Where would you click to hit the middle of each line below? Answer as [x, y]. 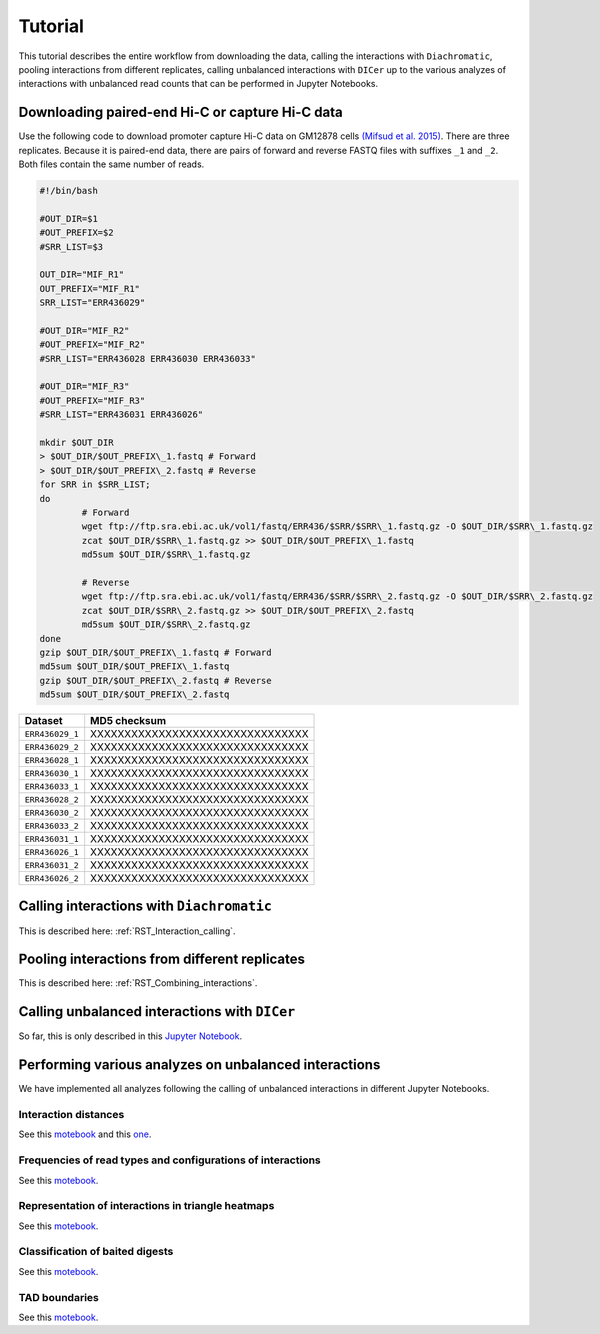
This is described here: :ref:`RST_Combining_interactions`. [138, 983]
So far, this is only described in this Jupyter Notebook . [130, 1036]
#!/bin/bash [69, 190]
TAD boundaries [58, 1297]
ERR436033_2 [51, 825]
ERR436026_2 [51, 878]
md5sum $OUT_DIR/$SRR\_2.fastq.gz [166, 624]
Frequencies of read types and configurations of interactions [170, 1160]
